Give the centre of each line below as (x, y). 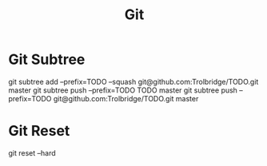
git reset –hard (32, 152)
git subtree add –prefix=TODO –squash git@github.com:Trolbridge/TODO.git (133, 81)
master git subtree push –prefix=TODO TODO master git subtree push (123, 90)
